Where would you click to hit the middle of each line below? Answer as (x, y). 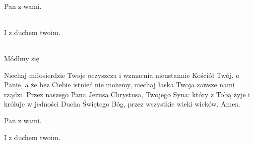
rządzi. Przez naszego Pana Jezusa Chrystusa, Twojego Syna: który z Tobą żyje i (127, 94)
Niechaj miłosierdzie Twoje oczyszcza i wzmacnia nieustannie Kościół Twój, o (122, 75)
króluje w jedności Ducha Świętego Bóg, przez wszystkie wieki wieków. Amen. (123, 104)
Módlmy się (22, 58)
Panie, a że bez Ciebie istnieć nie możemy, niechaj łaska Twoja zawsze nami (119, 85)
